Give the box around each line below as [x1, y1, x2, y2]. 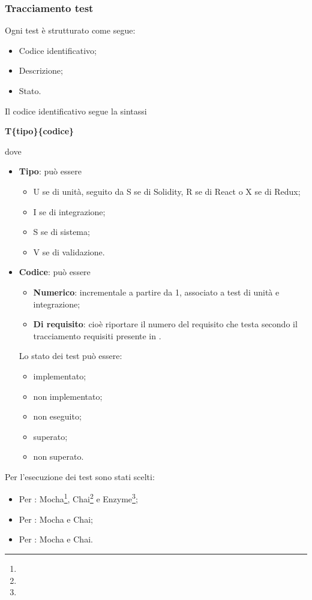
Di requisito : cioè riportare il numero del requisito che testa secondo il [33, 318, 298, 330]
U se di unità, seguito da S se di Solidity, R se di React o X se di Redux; [33, 185, 301, 197]
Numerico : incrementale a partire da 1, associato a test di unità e [33, 285, 280, 298]
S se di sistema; [33, 225, 90, 238]
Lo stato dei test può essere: [19, 349, 122, 362]
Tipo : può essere [19, 165, 82, 177]
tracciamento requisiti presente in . [33, 329, 161, 342]
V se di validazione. [33, 245, 105, 258]
